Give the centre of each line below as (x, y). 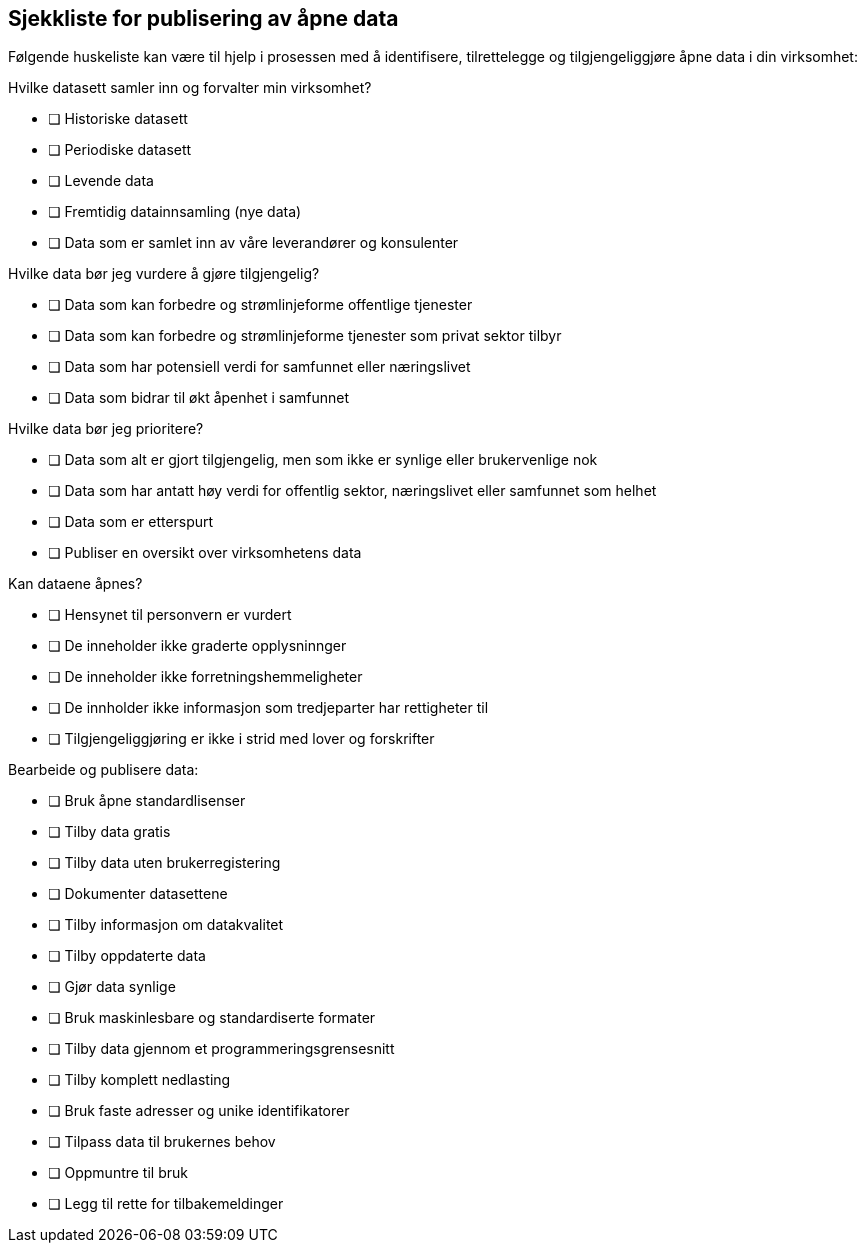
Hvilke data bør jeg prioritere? (106, 429)
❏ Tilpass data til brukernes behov (162, 1142)
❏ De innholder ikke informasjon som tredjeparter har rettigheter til (268, 708)
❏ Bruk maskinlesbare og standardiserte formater (212, 1018)
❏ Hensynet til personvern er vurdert (170, 615)
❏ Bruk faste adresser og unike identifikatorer (199, 1111)
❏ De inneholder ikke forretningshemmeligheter (205, 677)
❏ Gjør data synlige (112, 987)
